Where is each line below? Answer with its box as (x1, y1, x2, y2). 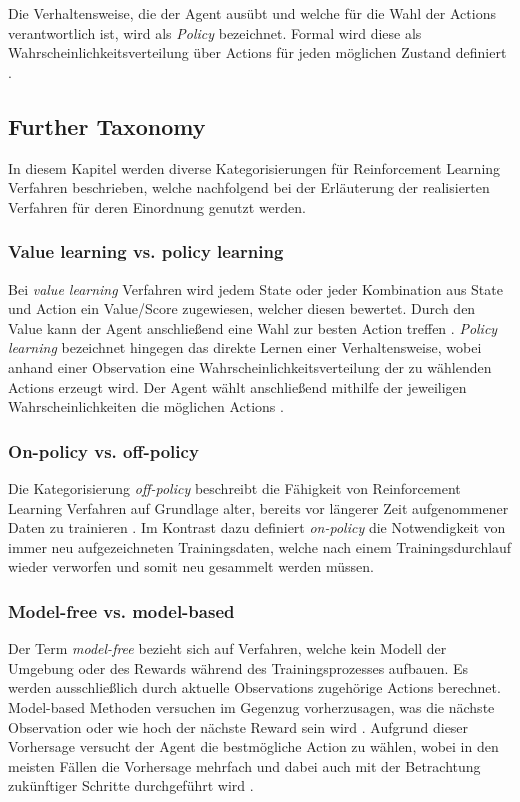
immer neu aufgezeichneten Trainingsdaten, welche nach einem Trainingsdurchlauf (8, 536, 512, 557)
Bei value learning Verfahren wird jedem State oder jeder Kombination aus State (8, 278, 503, 299)
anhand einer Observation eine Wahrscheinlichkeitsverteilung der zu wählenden (8, 356, 492, 377)
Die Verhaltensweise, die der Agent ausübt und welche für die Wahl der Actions (8, 3, 496, 23)
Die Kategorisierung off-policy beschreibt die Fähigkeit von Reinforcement (8, 477, 461, 498)
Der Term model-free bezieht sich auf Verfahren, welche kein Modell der (8, 638, 447, 659)
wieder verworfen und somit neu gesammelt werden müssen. (8, 556, 374, 577)
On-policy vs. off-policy (8, 438, 199, 463)
